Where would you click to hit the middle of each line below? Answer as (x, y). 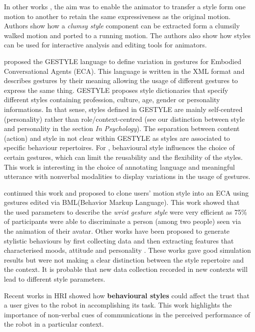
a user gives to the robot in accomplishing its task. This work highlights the (118, 305)
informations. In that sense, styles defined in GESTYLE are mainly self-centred (123, 109)
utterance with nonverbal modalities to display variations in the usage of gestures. (127, 176)
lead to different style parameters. (55, 279)
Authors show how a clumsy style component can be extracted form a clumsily (122, 26)
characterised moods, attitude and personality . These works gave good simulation (127, 250)
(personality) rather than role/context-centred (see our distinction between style (124, 119)
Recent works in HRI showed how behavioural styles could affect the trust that (127, 295)
